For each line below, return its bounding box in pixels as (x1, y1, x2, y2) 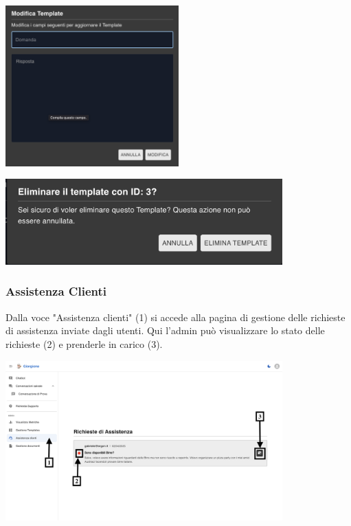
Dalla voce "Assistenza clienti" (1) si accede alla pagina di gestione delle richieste (5, 309, 346, 324)
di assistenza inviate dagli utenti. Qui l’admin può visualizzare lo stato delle (5, 323, 325, 338)
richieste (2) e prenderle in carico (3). (5, 336, 163, 351)
